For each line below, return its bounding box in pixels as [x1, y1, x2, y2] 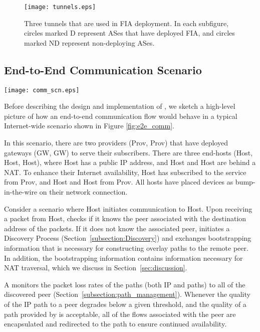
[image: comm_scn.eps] [4, 86, 80, 94]
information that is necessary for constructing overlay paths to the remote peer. [4, 243, 248, 253]
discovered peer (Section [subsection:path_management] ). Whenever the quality [4, 289, 250, 299]
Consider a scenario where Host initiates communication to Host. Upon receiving [4, 203, 252, 214]
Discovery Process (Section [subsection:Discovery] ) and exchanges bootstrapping [4, 233, 251, 243]
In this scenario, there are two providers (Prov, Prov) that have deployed [4, 137, 228, 148]
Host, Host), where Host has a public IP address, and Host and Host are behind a [4, 157, 256, 168]
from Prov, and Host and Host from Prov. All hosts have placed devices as [4, 177, 233, 187]
